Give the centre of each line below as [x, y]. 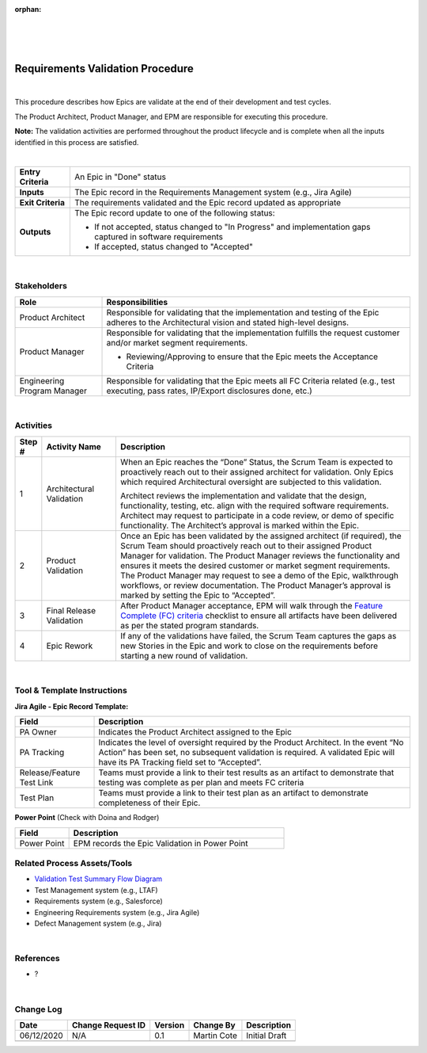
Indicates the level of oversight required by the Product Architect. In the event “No [251, 742]
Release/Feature [50, 773]
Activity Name [74, 446]
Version [170, 1025]
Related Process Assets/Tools [74, 863]
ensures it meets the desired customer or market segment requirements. [255, 565]
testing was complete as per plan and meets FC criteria [201, 783]
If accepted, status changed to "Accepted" [173, 247]
